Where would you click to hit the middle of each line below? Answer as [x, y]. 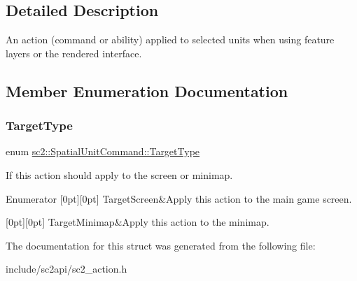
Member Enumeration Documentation [147, 91]
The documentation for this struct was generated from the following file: [161, 245]
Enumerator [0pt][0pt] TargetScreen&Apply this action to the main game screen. [179, 198]
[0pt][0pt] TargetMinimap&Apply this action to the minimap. [138, 222]
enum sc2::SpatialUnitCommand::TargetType [103, 151]
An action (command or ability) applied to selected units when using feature [170, 39]
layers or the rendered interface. [74, 53]
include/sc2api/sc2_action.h [66, 269]
